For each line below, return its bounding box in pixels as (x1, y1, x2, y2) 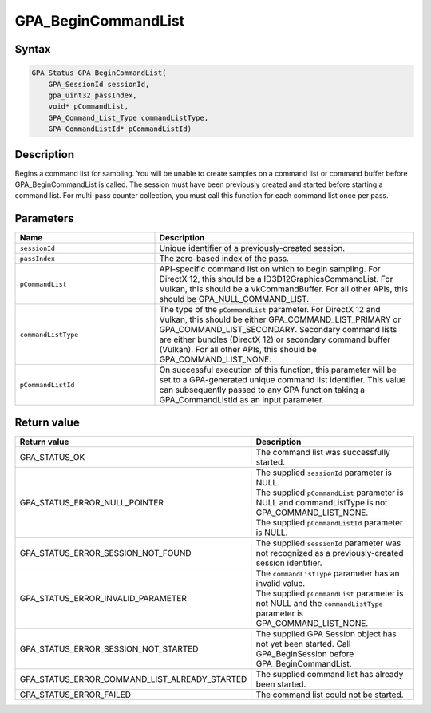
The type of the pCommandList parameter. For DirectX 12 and (159, 304, 381, 315)
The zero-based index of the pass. (159, 253, 289, 264)
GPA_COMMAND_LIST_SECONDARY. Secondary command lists (159, 324, 397, 335)
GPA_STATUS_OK (19, 451, 85, 462)
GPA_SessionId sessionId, (48, 80, 150, 89)
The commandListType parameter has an (255, 568, 400, 579)
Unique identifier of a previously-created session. (159, 243, 346, 254)
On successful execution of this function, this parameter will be (159, 364, 397, 375)
